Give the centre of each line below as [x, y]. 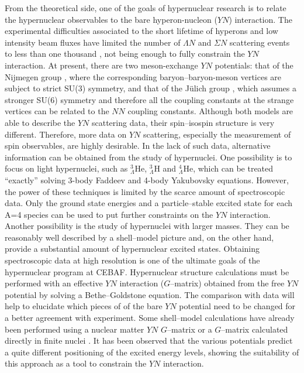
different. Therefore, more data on [66, 134]
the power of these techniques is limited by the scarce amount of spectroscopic [145, 191]
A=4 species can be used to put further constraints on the [109, 214]
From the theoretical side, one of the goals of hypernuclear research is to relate [146, 8]
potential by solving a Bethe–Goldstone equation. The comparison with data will [150, 294]
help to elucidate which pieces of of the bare [84, 306]
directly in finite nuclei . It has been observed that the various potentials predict [149, 341]
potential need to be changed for [237, 306]
